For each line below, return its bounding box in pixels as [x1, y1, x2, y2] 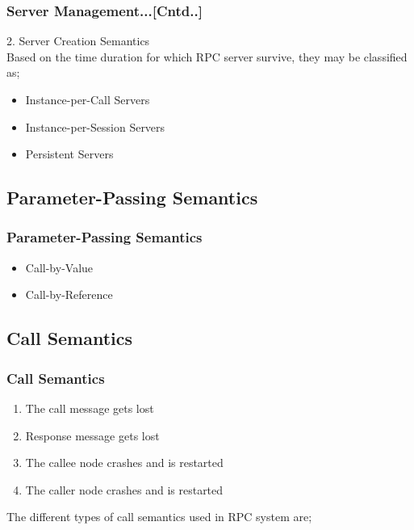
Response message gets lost [25, 427, 160, 444]
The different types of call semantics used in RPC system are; [6, 508, 312, 525]
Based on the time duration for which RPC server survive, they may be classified [6, 48, 408, 65]
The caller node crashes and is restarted [25, 481, 224, 498]
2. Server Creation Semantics [6, 32, 150, 49]
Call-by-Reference [25, 286, 113, 303]
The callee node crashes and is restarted [25, 454, 224, 471]
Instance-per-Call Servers [25, 91, 150, 107]
